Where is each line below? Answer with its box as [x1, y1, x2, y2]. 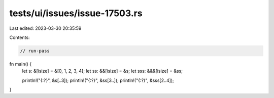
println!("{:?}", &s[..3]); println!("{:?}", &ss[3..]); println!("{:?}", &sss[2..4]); [22, 77, 175, 83]
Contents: [9, 34, 30, 40]
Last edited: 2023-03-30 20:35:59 [9, 25, 82, 31]
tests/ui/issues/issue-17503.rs [9, 8, 143, 19]
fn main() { [9, 61, 32, 67]
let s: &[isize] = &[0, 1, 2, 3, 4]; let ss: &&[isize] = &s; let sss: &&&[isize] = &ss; [22, 68, 183, 74]
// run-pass [20, 48, 50, 54]
